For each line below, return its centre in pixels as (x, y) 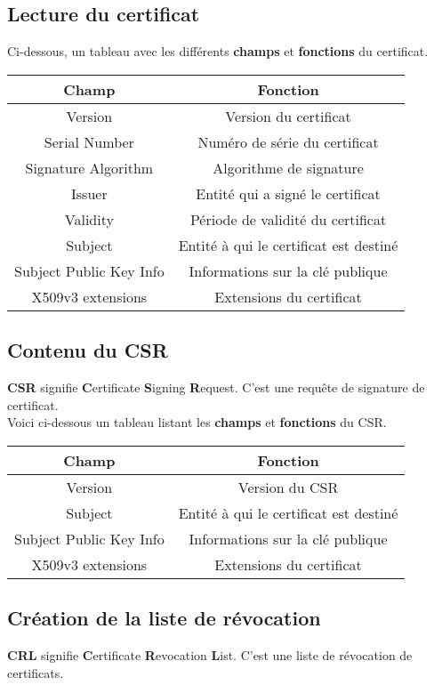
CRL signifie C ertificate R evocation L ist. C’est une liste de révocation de (210, 654)
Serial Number (89, 141)
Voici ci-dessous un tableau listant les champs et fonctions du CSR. (197, 422)
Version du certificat (288, 116)
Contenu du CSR (88, 350)
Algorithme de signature (288, 167)
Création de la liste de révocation (164, 618)
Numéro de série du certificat (288, 141)
